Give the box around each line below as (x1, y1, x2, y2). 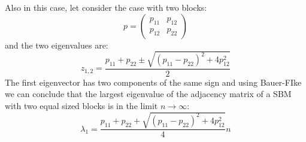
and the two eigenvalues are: (5, 38, 108, 51)
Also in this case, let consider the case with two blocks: (5, 1, 207, 13)
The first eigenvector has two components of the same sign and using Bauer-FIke (5, 75, 302, 88)
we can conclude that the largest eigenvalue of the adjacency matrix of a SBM (5, 87, 292, 100)
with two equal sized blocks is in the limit (5, 99, 158, 111)
